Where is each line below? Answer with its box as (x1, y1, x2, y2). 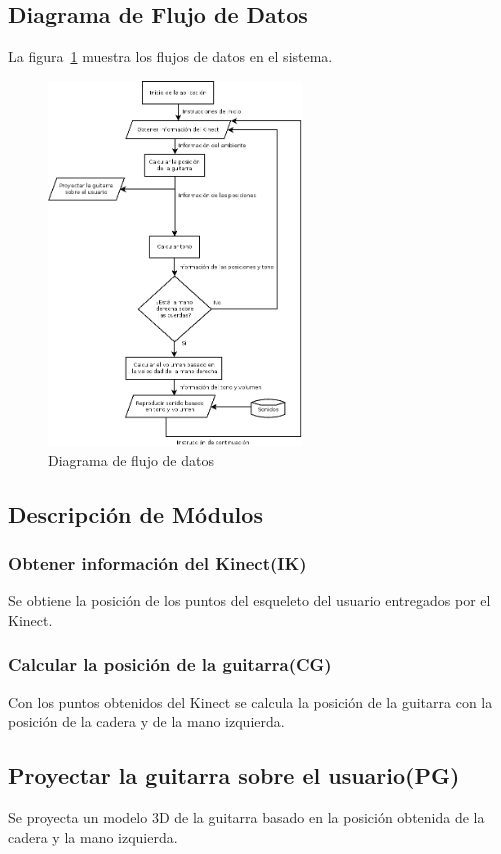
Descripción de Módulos (8, 498, 263, 529)
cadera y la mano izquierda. (8, 826, 178, 847)
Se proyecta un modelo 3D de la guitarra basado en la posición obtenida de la (8, 807, 485, 828)
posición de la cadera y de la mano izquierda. (8, 711, 285, 732)
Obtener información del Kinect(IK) (8, 551, 307, 576)
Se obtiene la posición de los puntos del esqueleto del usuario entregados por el (8, 590, 491, 611)
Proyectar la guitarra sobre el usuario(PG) (8, 760, 460, 791)
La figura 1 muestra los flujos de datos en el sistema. (8, 46, 333, 67)
